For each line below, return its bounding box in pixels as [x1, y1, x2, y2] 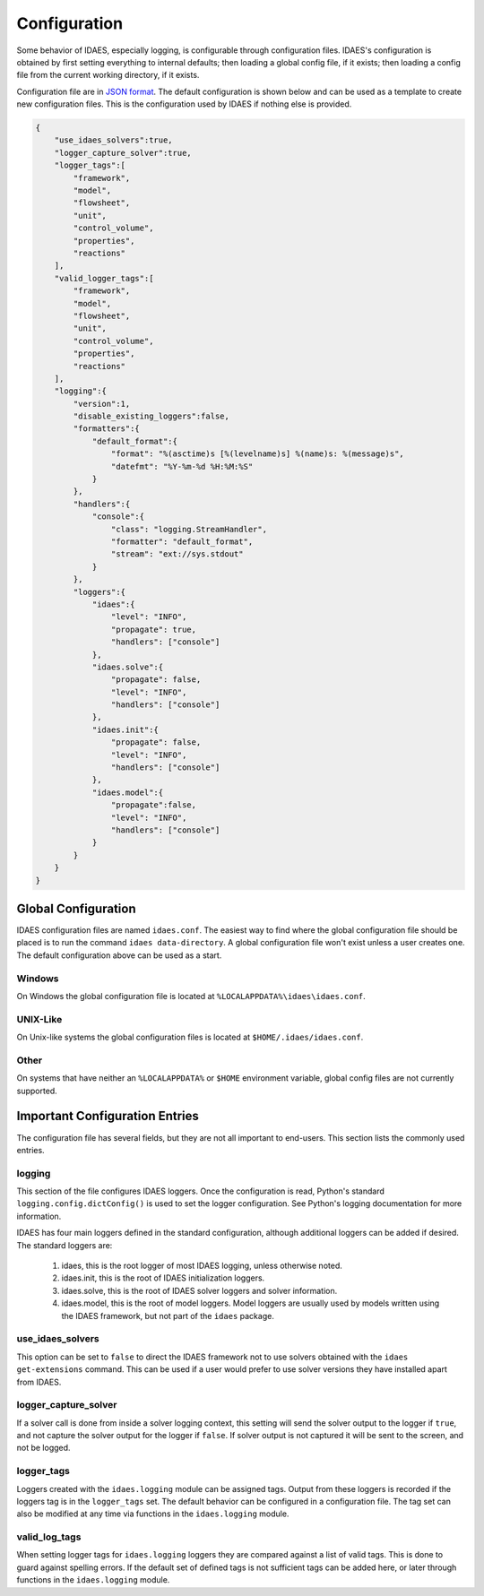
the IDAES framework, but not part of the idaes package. [61, 1310, 275, 1321]
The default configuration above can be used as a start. [16, 950, 222, 961]
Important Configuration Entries [16, 1109, 199, 1124]
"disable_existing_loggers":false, [73, 411, 230, 421]
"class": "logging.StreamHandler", [110, 524, 268, 534]
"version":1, [73, 399, 131, 409]
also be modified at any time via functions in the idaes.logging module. [16, 1508, 290, 1519]
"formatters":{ [73, 424, 141, 434]
